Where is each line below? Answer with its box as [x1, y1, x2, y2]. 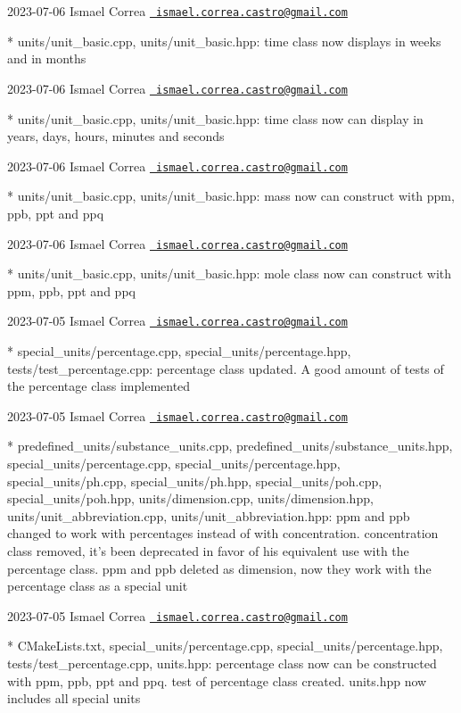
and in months [7, 49, 86, 68]
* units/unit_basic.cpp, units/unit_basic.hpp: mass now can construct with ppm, [7, 187, 455, 205]
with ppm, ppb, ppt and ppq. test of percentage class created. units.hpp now [7, 671, 427, 690]
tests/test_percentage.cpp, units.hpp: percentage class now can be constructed [7, 654, 437, 673]
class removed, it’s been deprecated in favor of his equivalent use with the [7, 542, 409, 560]
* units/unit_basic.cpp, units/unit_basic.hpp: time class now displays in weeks [7, 31, 441, 50]
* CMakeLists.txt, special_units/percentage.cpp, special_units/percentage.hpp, [7, 636, 443, 655]
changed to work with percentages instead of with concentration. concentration [7, 524, 439, 543]
